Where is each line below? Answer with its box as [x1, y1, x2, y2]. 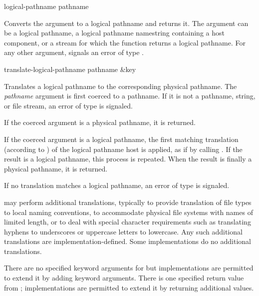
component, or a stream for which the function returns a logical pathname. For [4, 37, 246, 47]
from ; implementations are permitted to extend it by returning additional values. [4, 282, 254, 292]
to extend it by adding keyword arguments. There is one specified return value [4, 272, 244, 283]
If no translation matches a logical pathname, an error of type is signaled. [4, 180, 230, 190]
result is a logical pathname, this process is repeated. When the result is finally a [4, 153, 252, 164]
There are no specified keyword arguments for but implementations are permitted [4, 262, 254, 273]
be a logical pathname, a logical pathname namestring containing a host [4, 27, 225, 38]
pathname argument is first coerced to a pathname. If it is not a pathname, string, [4, 90, 256, 101]
